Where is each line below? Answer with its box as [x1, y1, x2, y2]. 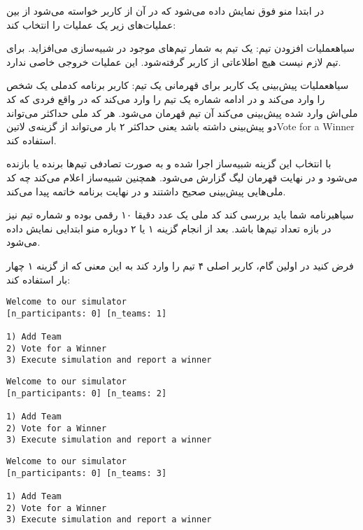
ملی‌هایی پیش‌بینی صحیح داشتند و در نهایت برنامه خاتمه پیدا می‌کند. [6, 183, 286, 198]
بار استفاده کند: [6, 272, 71, 286]
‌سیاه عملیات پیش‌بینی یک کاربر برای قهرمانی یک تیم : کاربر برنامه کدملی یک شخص [6, 78, 349, 92]
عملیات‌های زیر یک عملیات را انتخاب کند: [6, 17, 176, 32]
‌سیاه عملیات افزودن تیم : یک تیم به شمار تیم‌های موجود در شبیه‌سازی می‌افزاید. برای [6, 41, 355, 55]
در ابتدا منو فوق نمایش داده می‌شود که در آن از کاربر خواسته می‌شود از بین [6, 4, 325, 18]
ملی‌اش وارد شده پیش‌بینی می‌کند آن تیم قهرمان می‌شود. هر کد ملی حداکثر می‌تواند [6, 105, 358, 120]
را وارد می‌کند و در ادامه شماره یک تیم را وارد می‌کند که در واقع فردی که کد [6, 91, 325, 106]
